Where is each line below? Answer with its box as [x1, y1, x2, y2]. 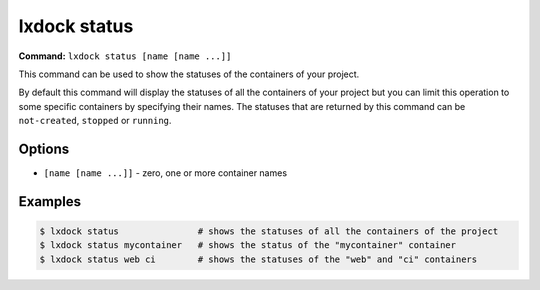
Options [18, 140, 70, 157]
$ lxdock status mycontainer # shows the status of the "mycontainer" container [39, 240, 457, 251]
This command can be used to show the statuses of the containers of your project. [18, 68, 360, 80]
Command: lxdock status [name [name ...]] [18, 50, 232, 62]
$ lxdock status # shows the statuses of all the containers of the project [39, 226, 499, 237]
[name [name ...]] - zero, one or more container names [43, 167, 288, 179]
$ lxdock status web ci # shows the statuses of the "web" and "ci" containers [39, 253, 478, 265]
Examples [18, 193, 82, 210]
